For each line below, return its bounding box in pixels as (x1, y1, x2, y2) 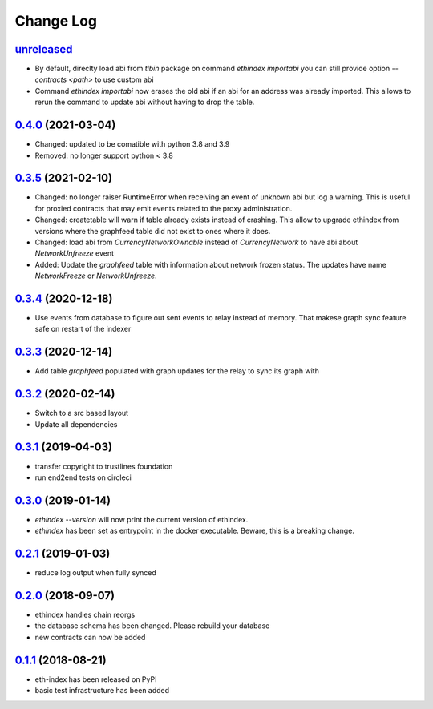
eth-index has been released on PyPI (34, 674, 157, 684)
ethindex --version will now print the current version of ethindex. (34, 514, 249, 524)
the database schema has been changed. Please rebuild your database (34, 621, 270, 630)
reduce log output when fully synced (34, 568, 156, 578)
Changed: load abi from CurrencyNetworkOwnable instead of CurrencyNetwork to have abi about (34, 237, 358, 247)
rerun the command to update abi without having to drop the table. (34, 97, 255, 107)
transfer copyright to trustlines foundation (34, 461, 173, 471)
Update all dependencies (34, 419, 118, 429)
